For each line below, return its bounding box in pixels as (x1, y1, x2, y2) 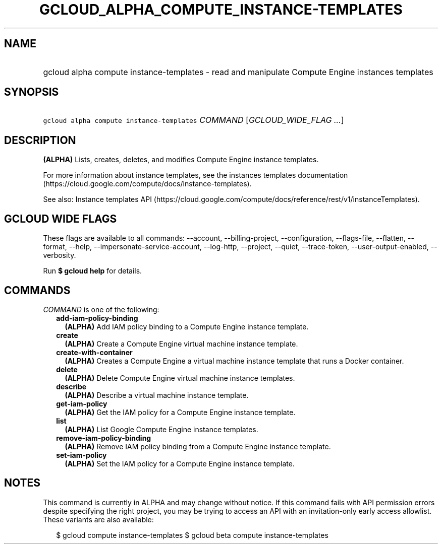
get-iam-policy (56, 399, 107, 408)
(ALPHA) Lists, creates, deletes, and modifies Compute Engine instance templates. (43, 155, 319, 164)
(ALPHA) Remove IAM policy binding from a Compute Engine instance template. (65, 442, 331, 451)
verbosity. (43, 251, 76, 260)
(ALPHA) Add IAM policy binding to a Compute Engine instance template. (65, 322, 309, 331)
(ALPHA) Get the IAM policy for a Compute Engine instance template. (65, 407, 296, 417)
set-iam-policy (56, 450, 107, 459)
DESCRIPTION (4, 133, 76, 147)
